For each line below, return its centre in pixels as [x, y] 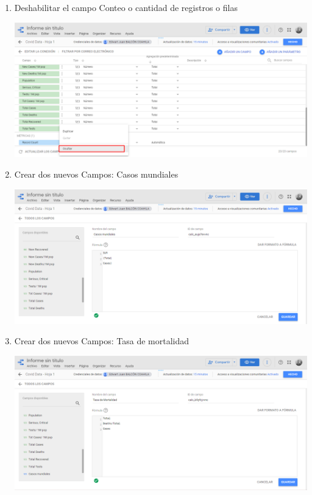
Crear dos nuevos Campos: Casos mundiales [96, 174]
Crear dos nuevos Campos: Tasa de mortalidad [102, 341]
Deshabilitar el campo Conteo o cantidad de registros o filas [126, 7]
